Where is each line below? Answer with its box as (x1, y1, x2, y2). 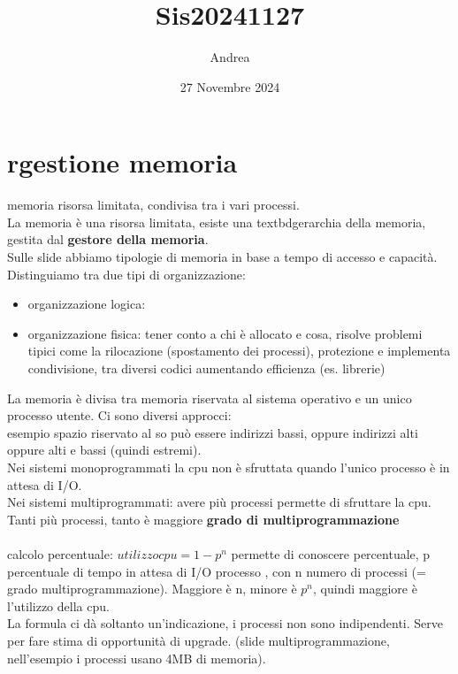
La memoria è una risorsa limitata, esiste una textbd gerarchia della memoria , (7, 212, 426, 231)
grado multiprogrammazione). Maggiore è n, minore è (7, 579, 297, 598)
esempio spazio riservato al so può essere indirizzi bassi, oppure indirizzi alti (7, 423, 418, 441)
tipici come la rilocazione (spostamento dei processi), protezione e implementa (27, 341, 451, 360)
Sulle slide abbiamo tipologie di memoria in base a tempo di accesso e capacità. (7, 248, 438, 266)
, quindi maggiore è (313, 579, 417, 598)
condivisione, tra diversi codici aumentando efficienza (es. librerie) (27, 359, 385, 377)
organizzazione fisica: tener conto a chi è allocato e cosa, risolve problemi (27, 324, 423, 342)
